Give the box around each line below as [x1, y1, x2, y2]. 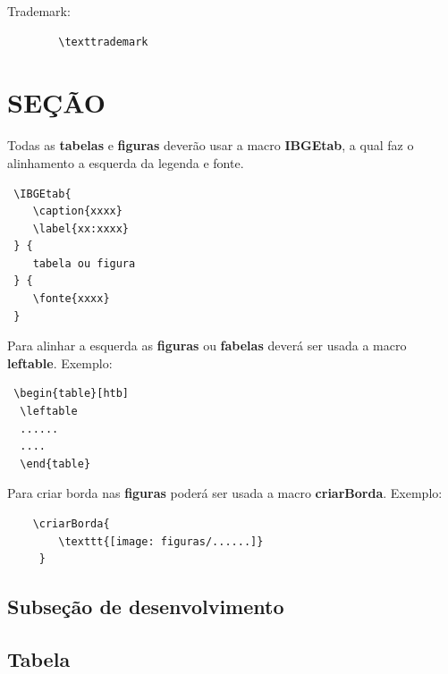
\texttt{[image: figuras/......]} [58, 535, 264, 548]
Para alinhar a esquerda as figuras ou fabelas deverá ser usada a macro [7, 336, 407, 355]
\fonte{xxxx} [32, 292, 110, 306]
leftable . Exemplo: [7, 353, 113, 372]
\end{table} [20, 457, 91, 470]
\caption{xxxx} [32, 205, 123, 218]
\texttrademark [58, 35, 148, 48]
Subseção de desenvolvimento [7, 593, 284, 620]
